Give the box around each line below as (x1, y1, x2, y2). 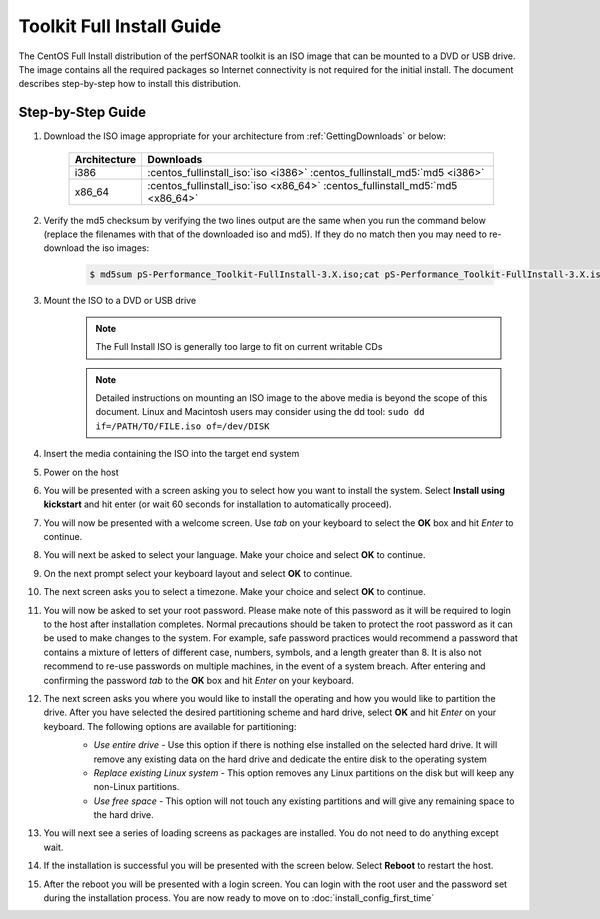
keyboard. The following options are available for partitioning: (43, 720, 297, 732)
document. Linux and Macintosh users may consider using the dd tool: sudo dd (95, 406, 425, 418)
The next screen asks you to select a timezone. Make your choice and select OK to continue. (43, 586, 426, 598)
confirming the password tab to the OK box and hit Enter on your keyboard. (43, 674, 355, 686)
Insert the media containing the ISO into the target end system (43, 448, 300, 460)
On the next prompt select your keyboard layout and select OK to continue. (43, 567, 353, 579)
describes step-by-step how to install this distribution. (18, 78, 242, 90)
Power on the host (43, 466, 119, 478)
